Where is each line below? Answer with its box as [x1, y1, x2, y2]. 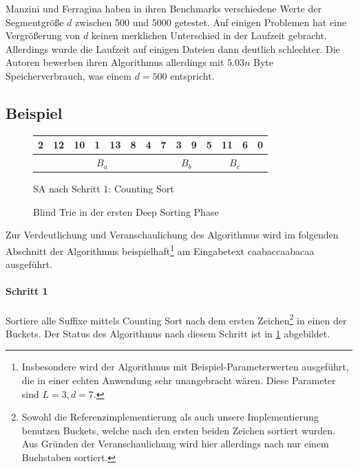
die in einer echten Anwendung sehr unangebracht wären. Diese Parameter [21, 373, 336, 388]
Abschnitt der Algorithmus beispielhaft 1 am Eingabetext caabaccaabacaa [6, 241, 315, 258]
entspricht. [170, 68, 215, 82]
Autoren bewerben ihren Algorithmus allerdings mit [6, 55, 224, 69]
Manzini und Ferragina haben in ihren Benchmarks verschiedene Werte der [6, 1, 322, 15]
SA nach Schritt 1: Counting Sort [33, 181, 174, 196]
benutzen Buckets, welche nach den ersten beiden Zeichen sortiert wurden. [21, 423, 335, 437]
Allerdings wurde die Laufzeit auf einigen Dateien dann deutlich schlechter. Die [6, 41, 340, 56]
